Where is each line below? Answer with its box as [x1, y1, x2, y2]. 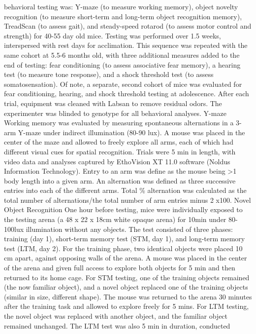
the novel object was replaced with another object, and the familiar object [4, 311, 228, 321]
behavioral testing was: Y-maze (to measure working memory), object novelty [4, 1, 238, 11]
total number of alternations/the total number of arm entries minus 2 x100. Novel [4, 194, 251, 205]
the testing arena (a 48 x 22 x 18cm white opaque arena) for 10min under [4, 214, 226, 224]
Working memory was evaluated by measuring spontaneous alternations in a [4, 117, 234, 128]
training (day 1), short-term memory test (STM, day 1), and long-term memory [4, 233, 245, 244]
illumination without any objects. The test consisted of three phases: [26, 223, 233, 234]
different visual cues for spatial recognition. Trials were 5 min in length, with [4, 146, 236, 156]
